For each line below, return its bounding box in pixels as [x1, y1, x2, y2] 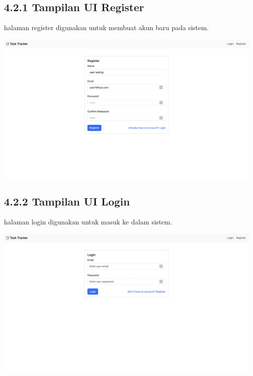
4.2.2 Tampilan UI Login [4, 193, 130, 208]
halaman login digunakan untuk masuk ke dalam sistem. [4, 216, 172, 226]
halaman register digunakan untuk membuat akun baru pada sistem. [4, 22, 209, 33]
